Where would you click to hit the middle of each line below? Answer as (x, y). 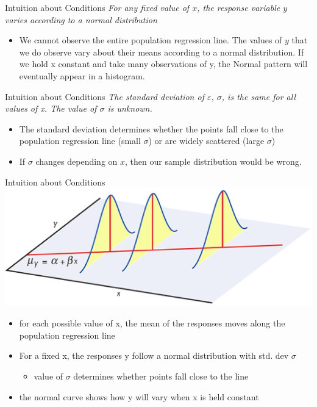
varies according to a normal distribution (81, 19)
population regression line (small (80, 141)
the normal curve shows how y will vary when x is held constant (139, 396)
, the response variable (239, 7)
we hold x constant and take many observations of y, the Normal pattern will (163, 64)
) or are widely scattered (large (206, 141)
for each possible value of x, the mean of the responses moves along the (152, 323)
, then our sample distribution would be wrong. (213, 161)
